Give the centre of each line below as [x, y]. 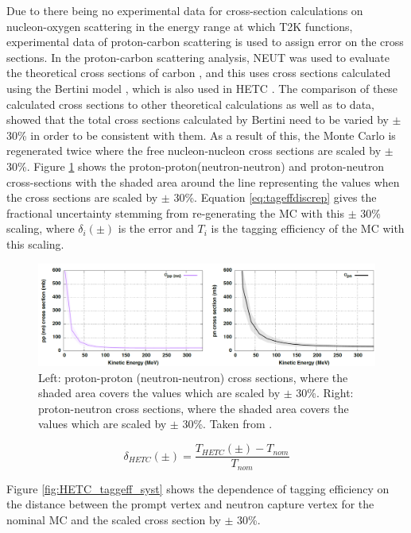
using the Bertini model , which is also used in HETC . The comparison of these [202, 88]
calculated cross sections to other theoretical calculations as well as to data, [190, 104]
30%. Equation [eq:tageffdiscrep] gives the [275, 197]
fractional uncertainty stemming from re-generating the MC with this [176, 212]
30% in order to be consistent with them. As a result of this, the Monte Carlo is [201, 135]
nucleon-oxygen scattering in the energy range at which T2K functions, [180, 26]
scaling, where [41, 228]
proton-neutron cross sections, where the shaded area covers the [194, 408]
